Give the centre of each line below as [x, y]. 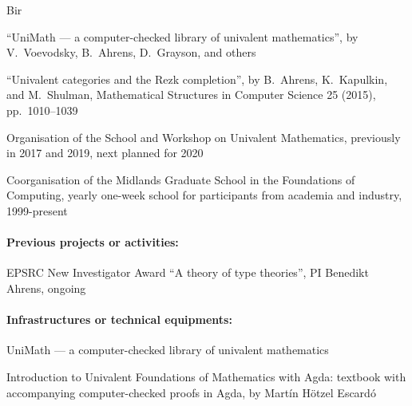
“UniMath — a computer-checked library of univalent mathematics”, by [182, 36]
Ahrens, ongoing [46, 288]
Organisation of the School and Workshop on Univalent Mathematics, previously [204, 137]
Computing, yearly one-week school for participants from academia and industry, [204, 195]
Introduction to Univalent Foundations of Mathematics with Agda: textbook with [206, 376]
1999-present [37, 210]
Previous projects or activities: [93, 242]
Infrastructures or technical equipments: [119, 319]
